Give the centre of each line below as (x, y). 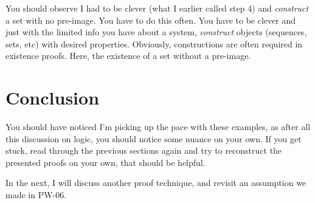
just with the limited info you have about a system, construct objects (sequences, (156, 32)
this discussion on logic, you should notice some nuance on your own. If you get (154, 138)
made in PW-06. (36, 195)
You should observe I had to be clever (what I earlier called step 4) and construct (157, 8)
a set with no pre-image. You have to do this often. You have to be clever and (151, 20)
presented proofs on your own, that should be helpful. (106, 162)
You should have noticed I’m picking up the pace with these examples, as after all (158, 127)
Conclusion (53, 98)
